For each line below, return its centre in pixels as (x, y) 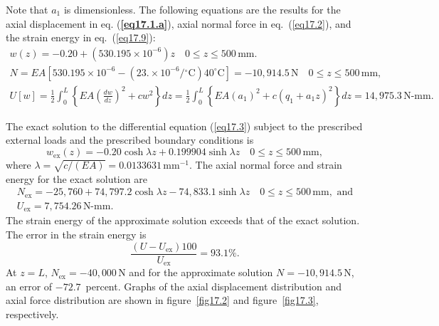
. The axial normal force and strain (266, 165)
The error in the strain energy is (76, 234)
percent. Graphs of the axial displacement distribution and (213, 286)
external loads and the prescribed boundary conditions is (130, 140)
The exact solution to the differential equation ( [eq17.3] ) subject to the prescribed (184, 126)
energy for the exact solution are (76, 178)
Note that (27, 9)
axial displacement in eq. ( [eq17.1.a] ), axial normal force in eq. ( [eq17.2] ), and (179, 23)
